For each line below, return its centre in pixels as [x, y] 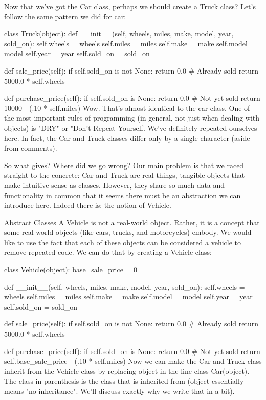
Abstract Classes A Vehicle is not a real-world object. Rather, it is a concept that [132, 222]
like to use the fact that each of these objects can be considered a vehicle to [123, 242]
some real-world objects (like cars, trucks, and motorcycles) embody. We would [128, 232]
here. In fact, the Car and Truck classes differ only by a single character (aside [127, 138]
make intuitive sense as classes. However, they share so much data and [115, 185]
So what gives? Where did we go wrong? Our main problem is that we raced [124, 165]
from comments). [31, 148]
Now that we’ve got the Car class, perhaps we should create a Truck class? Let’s [130, 6]
